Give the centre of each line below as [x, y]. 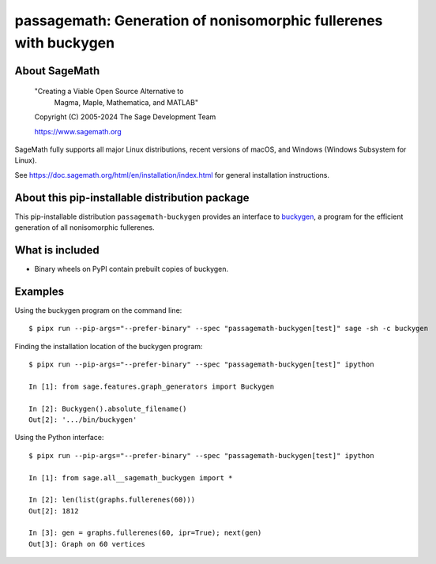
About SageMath [57, 71]
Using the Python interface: [59, 438]
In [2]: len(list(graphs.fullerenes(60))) [112, 500]
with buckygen [64, 43]
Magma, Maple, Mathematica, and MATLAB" [126, 102]
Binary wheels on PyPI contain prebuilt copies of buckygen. [132, 269]
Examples [39, 291]
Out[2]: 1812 [54, 511]
